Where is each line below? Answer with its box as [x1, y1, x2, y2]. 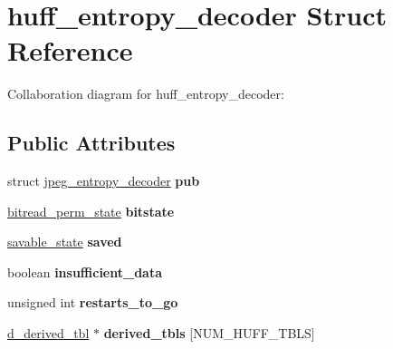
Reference [7, 32, 133, 69]
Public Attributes [7, 129, 176, 157]
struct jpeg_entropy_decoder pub [7, 171, 200, 190]
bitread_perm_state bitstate [7, 201, 175, 220]
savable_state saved [7, 232, 122, 251]
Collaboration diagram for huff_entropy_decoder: [7, 84, 284, 103]
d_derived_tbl [7, 324, 90, 343]
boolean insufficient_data [7, 262, 163, 281]
